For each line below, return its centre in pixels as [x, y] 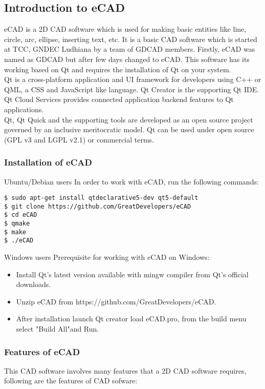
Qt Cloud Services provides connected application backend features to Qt [119, 99]
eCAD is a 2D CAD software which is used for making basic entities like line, [125, 29]
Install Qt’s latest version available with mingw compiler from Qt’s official [132, 274]
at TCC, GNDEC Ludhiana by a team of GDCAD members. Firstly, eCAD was [130, 49]
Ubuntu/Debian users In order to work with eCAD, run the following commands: [131, 181]
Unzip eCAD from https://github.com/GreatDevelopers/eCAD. [116, 301]
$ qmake [17, 224]
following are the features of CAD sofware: [71, 381]
